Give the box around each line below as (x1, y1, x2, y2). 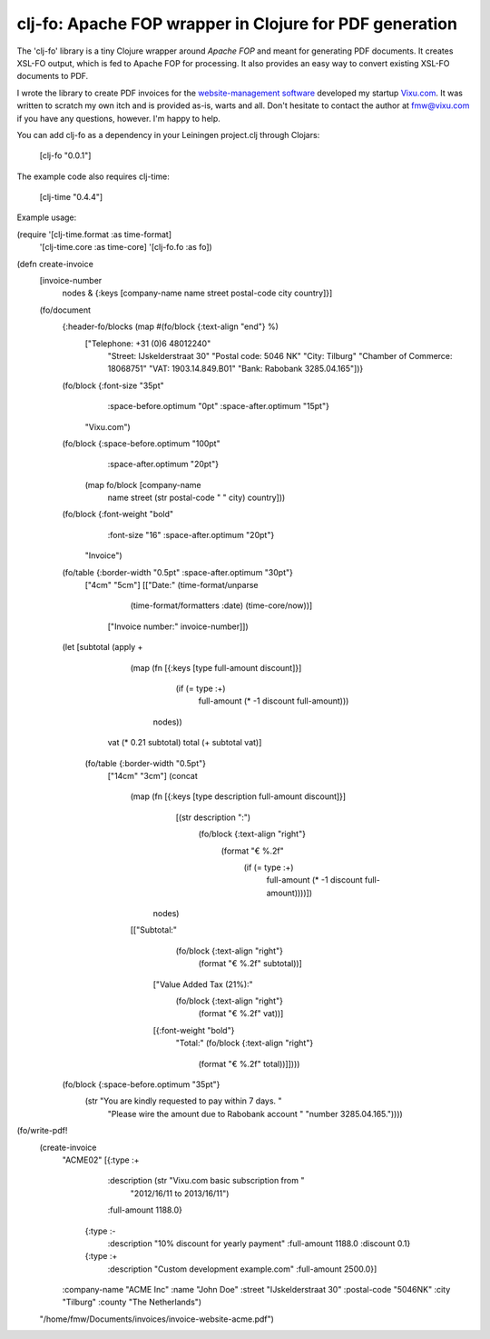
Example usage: (16, 212, 77, 223)
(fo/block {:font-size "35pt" (62, 380, 165, 391)
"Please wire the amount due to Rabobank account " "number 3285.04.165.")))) (107, 1108, 403, 1119)
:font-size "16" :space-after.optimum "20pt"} (107, 529, 275, 540)
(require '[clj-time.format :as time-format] (16, 228, 172, 240)
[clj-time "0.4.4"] (39, 192, 103, 203)
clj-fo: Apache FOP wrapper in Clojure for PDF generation (16, 14, 458, 34)
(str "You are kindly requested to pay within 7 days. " (84, 1095, 282, 1106)
